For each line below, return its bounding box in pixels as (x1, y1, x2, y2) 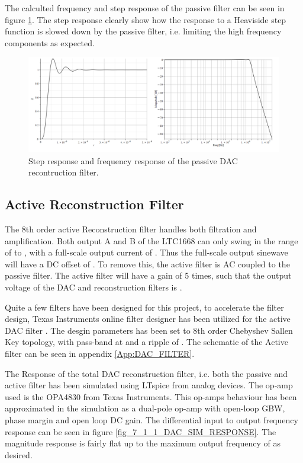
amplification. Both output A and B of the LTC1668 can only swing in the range (5, 234, 298, 247)
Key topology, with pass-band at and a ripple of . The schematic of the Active (5, 336, 288, 348)
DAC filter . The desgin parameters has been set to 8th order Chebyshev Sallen (5, 324, 293, 336)
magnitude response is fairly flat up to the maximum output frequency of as (5, 437, 281, 449)
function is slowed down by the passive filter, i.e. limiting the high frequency (5, 25, 282, 37)
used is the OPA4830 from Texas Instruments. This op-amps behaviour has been (5, 390, 297, 403)
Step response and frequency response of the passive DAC (28, 154, 238, 167)
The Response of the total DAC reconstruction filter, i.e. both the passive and (5, 367, 288, 379)
